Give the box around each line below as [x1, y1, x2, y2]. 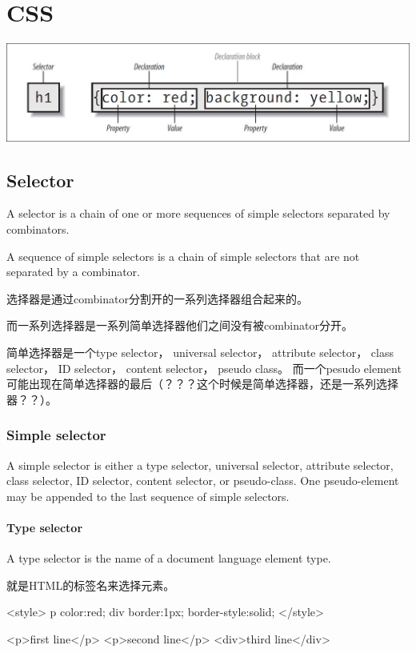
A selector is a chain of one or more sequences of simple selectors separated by [6, 205, 390, 222]
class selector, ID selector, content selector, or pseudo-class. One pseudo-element [6, 472, 399, 489]
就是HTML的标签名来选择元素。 [6, 576, 175, 593]
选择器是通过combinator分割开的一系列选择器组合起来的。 [6, 290, 308, 306]
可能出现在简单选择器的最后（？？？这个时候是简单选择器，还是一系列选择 [6, 375, 398, 392]
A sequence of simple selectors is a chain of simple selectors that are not [6, 247, 360, 264]
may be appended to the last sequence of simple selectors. [6, 487, 290, 504]
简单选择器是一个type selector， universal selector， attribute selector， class [6, 344, 394, 361]
